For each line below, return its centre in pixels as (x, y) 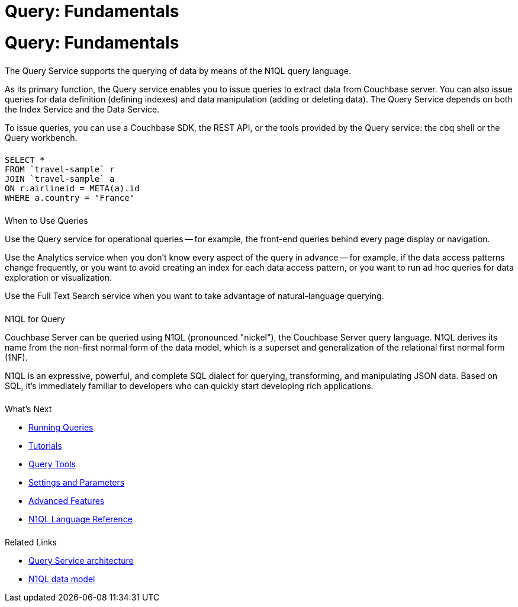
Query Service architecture (81, 560)
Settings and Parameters (77, 482)
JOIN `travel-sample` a (60, 179)
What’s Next (28, 409)
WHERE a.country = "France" (70, 198)
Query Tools (52, 464)
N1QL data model (62, 579)
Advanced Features (67, 500)
